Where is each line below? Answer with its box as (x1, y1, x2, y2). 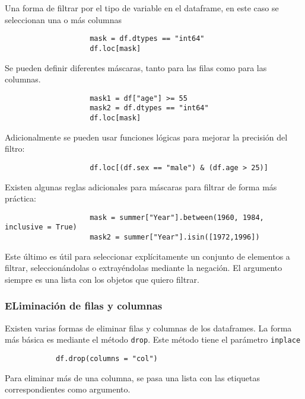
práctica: (5, 192, 36, 205)
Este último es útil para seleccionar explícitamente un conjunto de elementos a (5, 250, 290, 262)
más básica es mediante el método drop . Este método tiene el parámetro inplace (5, 333, 301, 346)
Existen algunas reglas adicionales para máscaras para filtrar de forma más (5, 180, 277, 193)
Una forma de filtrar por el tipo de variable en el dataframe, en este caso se (5, 2, 279, 14)
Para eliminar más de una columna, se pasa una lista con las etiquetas (5, 371, 260, 384)
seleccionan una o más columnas (5, 13, 122, 25)
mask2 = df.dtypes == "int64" (90, 104, 209, 113)
